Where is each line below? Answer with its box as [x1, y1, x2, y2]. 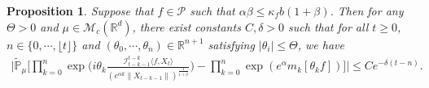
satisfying [208, 36, 255, 52]
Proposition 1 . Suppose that [7, 2, 154, 19]
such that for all [288, 18, 369, 35]
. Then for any [330, 2, 404, 19]
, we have [297, 36, 344, 52]
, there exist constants [132, 18, 241, 35]
